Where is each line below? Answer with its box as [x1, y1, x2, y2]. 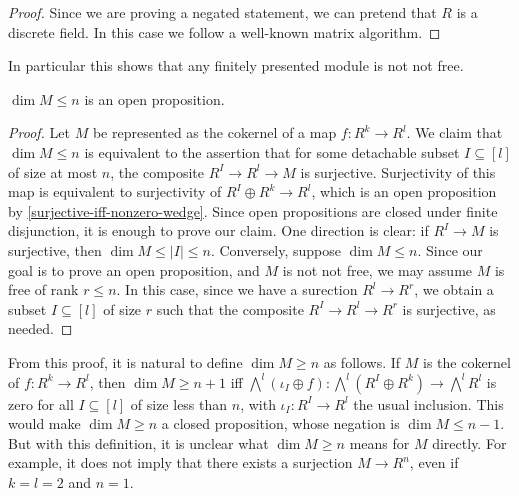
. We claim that [406, 122, 503, 143]
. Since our [417, 239, 483, 260]
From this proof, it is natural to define [8, 351, 243, 372]
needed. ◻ [8, 318, 73, 339]
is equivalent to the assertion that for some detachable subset [84, 141, 460, 162]
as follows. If [323, 351, 401, 372]
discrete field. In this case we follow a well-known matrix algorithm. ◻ [8, 21, 441, 42]
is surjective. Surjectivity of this [300, 161, 496, 182]
